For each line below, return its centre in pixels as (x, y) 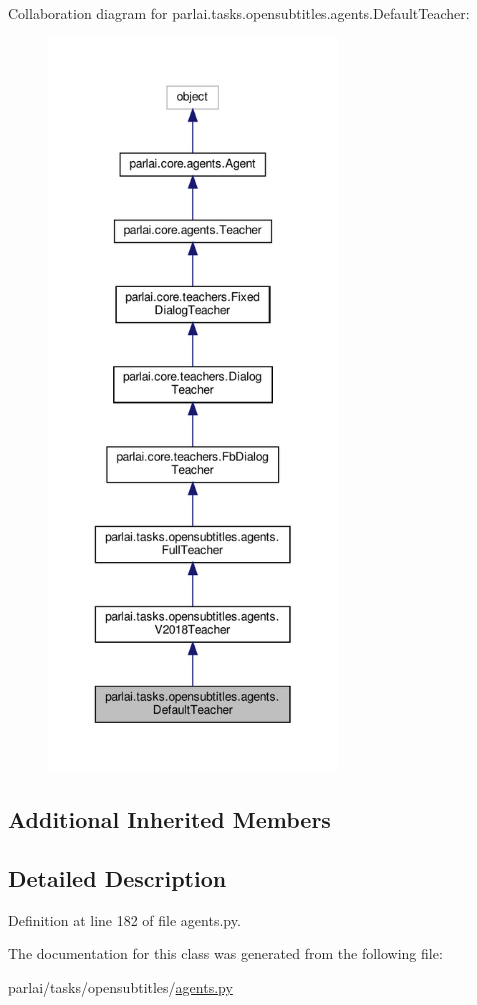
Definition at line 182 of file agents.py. (124, 919)
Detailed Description (117, 877)
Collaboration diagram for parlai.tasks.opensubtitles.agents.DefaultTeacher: (239, 13)
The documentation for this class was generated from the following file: (225, 953)
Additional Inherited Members (169, 818)
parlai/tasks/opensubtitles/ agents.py (120, 986)
